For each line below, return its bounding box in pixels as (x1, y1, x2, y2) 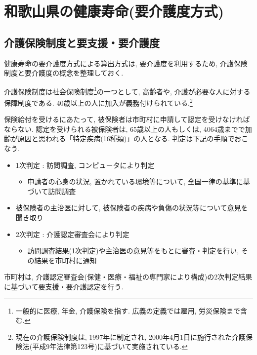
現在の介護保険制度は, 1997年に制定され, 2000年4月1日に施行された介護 (15, 331, 246, 342)
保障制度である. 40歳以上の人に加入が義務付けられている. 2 (4, 96, 193, 108)
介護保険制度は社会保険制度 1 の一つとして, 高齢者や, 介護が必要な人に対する (4, 84, 251, 96)
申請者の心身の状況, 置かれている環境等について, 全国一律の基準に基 (27, 176, 250, 187)
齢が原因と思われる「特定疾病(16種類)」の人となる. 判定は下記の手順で (4, 133, 235, 144)
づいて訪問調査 (27, 186, 76, 196)
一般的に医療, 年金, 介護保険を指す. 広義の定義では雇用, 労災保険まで (15, 305, 241, 316)
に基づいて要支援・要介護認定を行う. (4, 281, 124, 291)
